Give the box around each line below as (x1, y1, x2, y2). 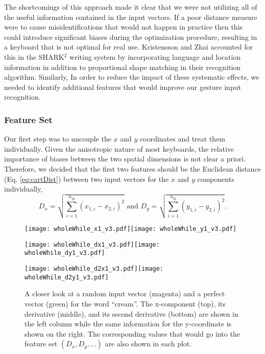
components (197, 173, 234, 184)
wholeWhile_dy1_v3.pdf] (25, 249, 105, 257)
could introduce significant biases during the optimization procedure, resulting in (4, 31, 257, 42)
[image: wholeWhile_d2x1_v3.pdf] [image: (25, 265, 164, 273)
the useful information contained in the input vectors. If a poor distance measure (4, 11, 257, 22)
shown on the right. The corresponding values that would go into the (25, 328, 240, 339)
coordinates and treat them (140, 133, 226, 144)
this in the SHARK (4, 51, 64, 62)
